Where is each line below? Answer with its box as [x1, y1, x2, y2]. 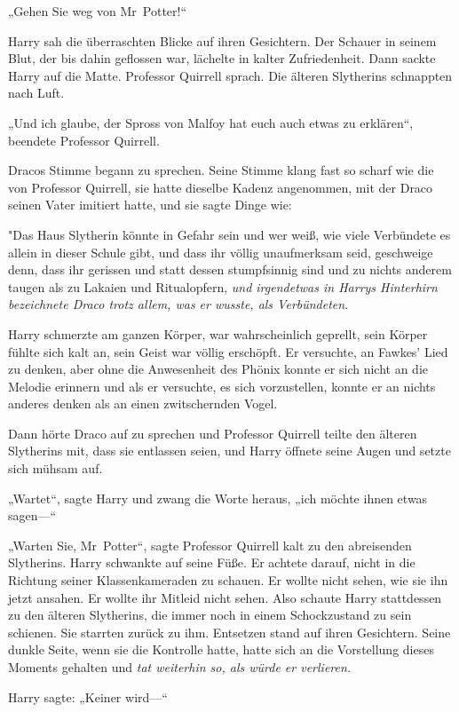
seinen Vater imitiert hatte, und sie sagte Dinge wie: [8, 195, 292, 214]
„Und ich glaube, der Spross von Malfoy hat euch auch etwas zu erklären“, [8, 113, 414, 131]
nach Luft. [8, 83, 65, 102]
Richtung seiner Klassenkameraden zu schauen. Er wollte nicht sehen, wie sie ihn [8, 571, 448, 589]
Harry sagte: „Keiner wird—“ [8, 687, 168, 706]
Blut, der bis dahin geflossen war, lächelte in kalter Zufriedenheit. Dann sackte [8, 49, 436, 67]
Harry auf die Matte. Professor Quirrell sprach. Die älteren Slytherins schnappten [8, 66, 453, 84]
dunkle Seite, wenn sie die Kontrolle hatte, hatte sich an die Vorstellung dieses [8, 640, 434, 659]
